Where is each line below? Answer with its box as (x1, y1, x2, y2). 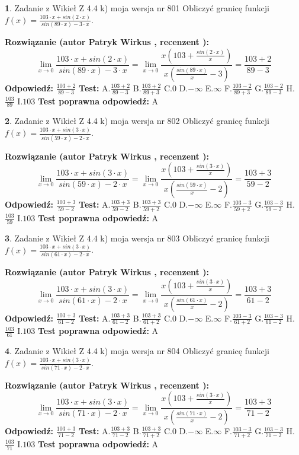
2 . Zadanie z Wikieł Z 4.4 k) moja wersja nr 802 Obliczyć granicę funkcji (5, 114, 269, 127)
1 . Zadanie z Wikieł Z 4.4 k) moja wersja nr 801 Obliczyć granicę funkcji (5, 2, 269, 14)
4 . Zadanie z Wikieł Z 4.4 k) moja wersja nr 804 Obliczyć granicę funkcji (5, 345, 269, 357)
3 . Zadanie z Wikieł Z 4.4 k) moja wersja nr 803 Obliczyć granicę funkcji (5, 231, 269, 244)
